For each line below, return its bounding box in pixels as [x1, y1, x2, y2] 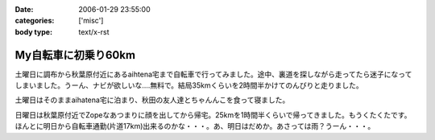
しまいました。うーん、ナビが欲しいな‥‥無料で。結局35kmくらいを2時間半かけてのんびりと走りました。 [14, 80, 364, 90]
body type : [14, 27, 52, 36]
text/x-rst [78, 27, 110, 36]
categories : [14, 16, 55, 26]
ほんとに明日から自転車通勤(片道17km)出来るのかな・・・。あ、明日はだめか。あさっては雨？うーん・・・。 [14, 121, 375, 131]
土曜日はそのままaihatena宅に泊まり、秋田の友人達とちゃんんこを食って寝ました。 [14, 95, 290, 105]
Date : [14, 5, 34, 14]
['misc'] [78, 16, 104, 26]
